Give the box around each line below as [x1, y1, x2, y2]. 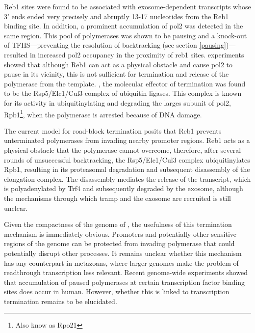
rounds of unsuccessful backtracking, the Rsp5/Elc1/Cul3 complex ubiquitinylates [4, 154, 250, 165]
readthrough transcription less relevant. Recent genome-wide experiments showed [4, 267, 248, 277]
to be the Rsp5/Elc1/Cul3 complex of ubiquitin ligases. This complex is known [4, 88, 242, 98]
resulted [4, 49, 28, 59]
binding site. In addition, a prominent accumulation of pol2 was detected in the [4, 21, 243, 31]
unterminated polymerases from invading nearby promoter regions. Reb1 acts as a [4, 135, 250, 145]
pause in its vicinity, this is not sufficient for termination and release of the [4, 69, 229, 79]
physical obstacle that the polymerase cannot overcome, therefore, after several [4, 144, 241, 155]
